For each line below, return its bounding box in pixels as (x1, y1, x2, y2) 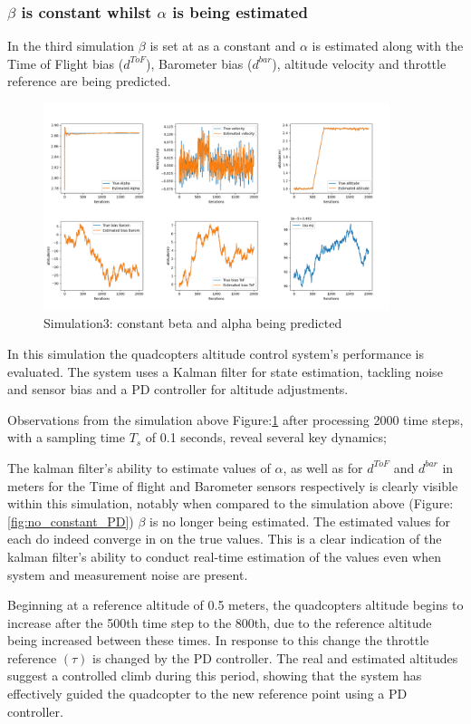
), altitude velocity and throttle (272, 53, 447, 72)
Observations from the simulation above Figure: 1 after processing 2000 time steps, (7, 410, 464, 429)
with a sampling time (7, 428, 125, 447)
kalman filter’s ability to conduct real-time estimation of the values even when (7, 546, 442, 565)
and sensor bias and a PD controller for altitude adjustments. (7, 380, 349, 399)
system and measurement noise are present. (7, 565, 248, 584)
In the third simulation (7, 36, 135, 55)
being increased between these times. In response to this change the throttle (7, 631, 429, 650)
